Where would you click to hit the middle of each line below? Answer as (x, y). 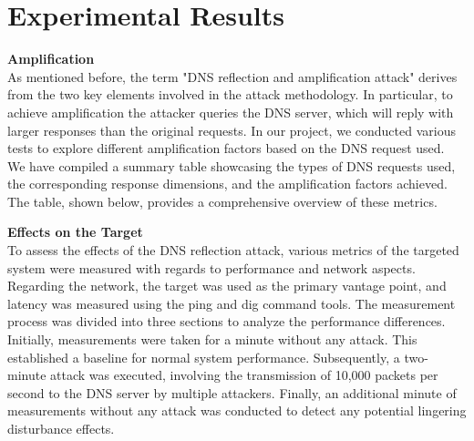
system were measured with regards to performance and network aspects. (211, 267)
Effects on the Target (75, 232)
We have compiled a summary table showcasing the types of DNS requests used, (232, 165)
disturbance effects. (61, 428)
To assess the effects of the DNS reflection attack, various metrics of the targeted (233, 250)
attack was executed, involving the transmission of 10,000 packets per (244, 375)
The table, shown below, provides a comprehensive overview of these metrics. (222, 201)
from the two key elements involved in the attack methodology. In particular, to (230, 94)
